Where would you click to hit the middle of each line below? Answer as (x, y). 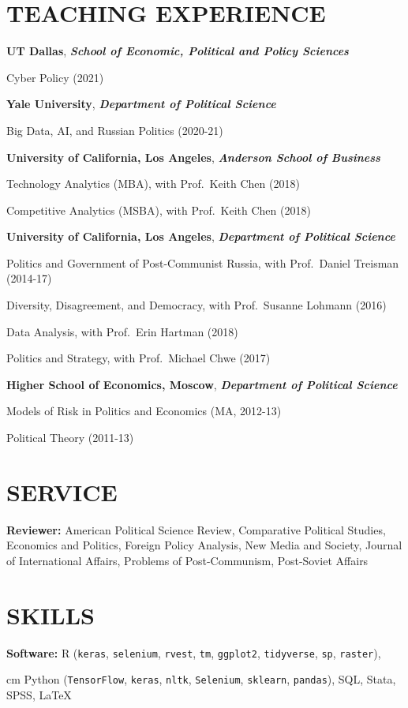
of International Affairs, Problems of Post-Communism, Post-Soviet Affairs (187, 560)
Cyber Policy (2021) (55, 77)
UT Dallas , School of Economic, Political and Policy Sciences (178, 51)
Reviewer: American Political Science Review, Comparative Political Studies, (196, 529)
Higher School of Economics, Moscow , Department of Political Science (202, 384)
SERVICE (62, 491)
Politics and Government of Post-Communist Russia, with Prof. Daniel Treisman (203, 262)
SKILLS (51, 614)
